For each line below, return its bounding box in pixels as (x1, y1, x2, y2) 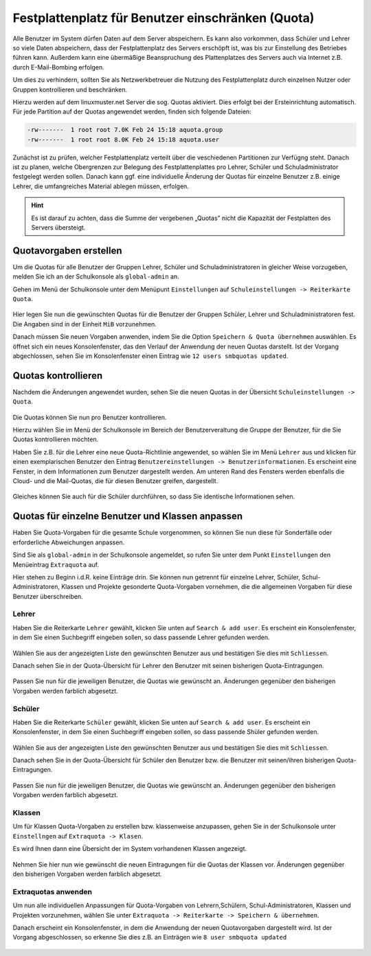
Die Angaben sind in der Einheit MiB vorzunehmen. (12, 320, 157, 328)
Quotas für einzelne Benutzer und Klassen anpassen (12, 511, 243, 522)
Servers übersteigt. (31, 223, 86, 232)
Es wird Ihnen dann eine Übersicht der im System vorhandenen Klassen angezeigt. (12, 845, 247, 853)
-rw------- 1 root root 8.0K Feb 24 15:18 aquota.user (27, 135, 220, 144)
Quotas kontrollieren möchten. (12, 435, 99, 443)
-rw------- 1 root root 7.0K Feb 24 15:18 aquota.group (27, 126, 223, 134)
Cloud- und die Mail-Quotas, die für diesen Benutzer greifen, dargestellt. (12, 477, 218, 485)
